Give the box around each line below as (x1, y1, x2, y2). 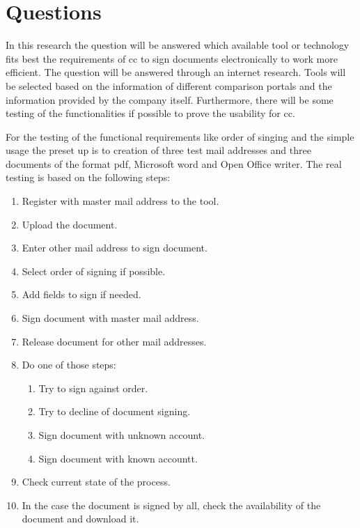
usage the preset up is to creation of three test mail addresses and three (6, 143, 311, 157)
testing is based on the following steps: (6, 170, 171, 185)
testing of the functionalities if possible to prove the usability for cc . (6, 106, 295, 121)
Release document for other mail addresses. (22, 334, 207, 348)
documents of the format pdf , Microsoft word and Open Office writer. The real (6, 156, 342, 171)
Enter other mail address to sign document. (22, 240, 208, 255)
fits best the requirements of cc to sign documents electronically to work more (6, 51, 338, 65)
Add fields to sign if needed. (22, 287, 141, 302)
